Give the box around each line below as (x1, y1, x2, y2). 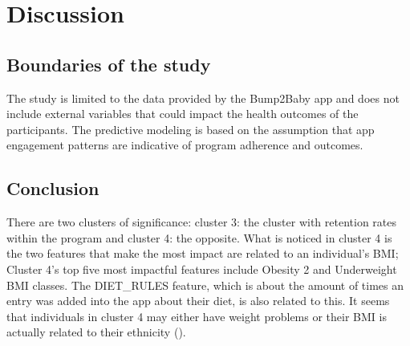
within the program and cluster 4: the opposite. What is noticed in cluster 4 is (6, 229, 392, 246)
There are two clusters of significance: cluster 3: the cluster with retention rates (6, 214, 397, 230)
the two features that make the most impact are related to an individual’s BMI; (6, 245, 399, 262)
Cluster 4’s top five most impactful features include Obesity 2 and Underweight (6, 260, 397, 277)
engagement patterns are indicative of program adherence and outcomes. (6, 136, 363, 153)
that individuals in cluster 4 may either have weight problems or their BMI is (6, 307, 387, 324)
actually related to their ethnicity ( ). (6, 324, 186, 340)
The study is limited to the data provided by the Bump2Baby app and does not (6, 89, 400, 106)
